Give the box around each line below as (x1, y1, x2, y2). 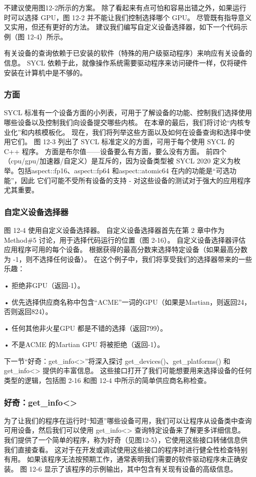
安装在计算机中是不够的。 (4, 67, 87, 77)
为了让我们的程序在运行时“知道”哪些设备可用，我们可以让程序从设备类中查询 (4, 415, 252, 425)
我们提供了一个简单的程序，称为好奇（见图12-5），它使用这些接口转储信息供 (4, 435, 248, 445)
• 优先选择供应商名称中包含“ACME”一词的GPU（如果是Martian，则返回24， (4, 296, 251, 307)
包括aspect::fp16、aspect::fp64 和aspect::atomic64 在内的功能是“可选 (17, 165, 230, 175)
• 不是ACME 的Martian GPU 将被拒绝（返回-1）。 (4, 339, 164, 350)
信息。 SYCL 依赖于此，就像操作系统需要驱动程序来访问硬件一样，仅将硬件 (4, 57, 248, 67)
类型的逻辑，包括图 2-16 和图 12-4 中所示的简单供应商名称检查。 (4, 375, 211, 385)
